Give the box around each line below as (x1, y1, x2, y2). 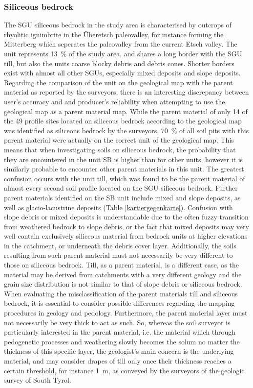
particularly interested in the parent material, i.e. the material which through (4, 327, 236, 337)
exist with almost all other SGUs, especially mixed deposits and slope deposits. (4, 68, 241, 78)
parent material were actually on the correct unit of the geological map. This (4, 135, 234, 145)
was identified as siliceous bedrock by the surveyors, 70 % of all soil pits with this (4, 125, 249, 135)
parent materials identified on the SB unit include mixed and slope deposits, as (4, 192, 241, 202)
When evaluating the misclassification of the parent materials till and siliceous (4, 288, 238, 298)
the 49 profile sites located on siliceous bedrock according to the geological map (4, 116, 242, 126)
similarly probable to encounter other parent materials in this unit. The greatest (4, 164, 244, 174)
